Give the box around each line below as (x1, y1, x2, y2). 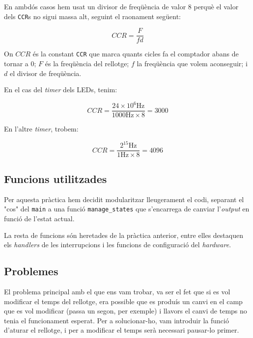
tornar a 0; (4, 58, 36, 68)
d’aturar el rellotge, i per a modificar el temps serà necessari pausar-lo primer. (4, 325, 239, 335)
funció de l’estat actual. (4, 213, 75, 223)
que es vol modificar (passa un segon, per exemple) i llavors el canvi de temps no (4, 306, 247, 316)
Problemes (4, 263, 58, 279)
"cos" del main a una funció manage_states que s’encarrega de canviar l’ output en (4, 204, 250, 214)
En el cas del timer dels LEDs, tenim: (4, 84, 117, 95)
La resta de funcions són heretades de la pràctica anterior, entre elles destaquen (4, 230, 243, 240)
